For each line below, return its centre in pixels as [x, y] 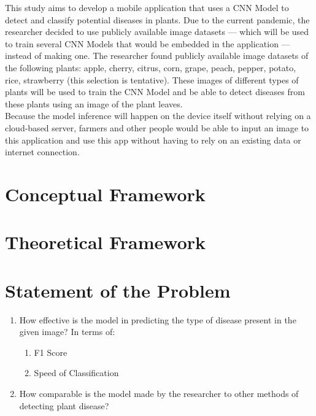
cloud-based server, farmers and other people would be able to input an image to [157, 127]
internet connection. [42, 152]
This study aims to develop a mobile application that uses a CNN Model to [147, 7]
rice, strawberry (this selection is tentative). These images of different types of [152, 79]
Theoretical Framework [106, 242]
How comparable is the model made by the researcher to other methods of [159, 393]
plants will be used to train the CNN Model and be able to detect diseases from [155, 92]
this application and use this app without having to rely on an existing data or [153, 140]
